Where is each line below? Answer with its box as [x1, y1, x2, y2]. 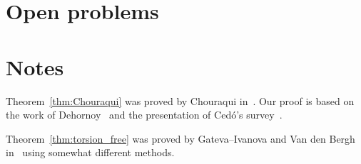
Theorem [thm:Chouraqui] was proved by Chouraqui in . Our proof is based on [6, 93, 355, 108]
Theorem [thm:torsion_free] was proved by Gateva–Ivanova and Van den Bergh [6, 131, 355, 146]
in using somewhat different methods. [6, 145, 175, 160]
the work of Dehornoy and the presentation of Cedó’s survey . [6, 107, 283, 122]
